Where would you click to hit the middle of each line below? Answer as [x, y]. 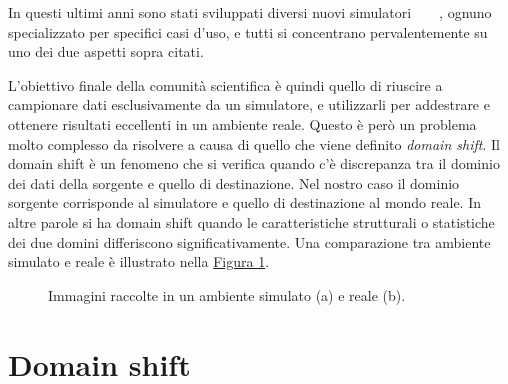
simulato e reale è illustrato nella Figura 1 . [139, 261]
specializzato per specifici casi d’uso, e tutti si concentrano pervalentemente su [248, 31]
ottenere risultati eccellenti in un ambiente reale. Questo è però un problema [242, 123]
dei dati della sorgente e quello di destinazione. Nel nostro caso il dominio [234, 182]
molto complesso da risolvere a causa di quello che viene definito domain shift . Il [254, 143]
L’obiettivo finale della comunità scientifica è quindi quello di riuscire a [225, 84]
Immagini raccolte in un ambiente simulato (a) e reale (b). [227, 294]
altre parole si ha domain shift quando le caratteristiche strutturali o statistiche [251, 221]
